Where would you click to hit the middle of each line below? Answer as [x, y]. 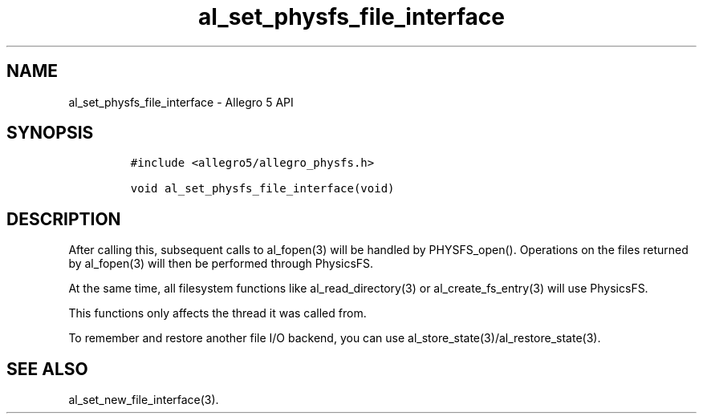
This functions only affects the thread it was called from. [217, 313]
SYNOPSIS [50, 133]
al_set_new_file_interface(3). [144, 400]
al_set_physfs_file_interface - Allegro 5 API [181, 102]
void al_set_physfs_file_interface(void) [262, 189]
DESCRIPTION [64, 219]
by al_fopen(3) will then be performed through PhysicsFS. [221, 264]
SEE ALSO [47, 369]
